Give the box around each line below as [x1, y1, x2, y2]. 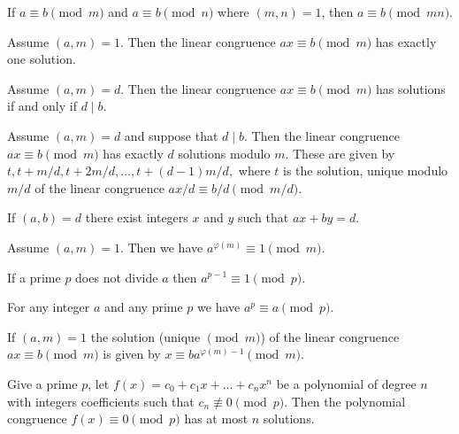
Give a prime [7, 374, 78, 392]
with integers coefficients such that [7, 391, 195, 410]
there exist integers [85, 208, 188, 227]
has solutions [376, 79, 446, 97]
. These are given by [285, 143, 395, 162]
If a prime [7, 267, 61, 286]
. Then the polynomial [284, 391, 406, 410]
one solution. [7, 50, 76, 68]
